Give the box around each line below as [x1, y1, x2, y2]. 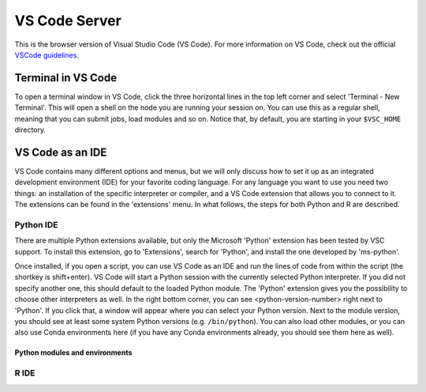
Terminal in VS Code [14, 71, 118, 85]
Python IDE [14, 219, 58, 230]
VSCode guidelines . [14, 50, 79, 59]
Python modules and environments [14, 348, 133, 357]
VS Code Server [14, 12, 121, 29]
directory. [14, 125, 47, 134]
